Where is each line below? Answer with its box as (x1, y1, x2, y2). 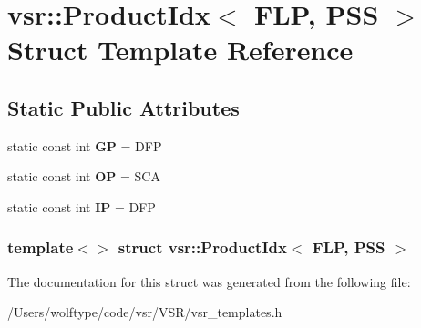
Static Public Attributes (7, 93, 240, 121)
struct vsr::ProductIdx (118, 236, 287, 259)
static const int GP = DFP (7, 136, 162, 155)
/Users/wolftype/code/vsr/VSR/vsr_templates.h (7, 302, 282, 322)
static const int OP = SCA (7, 167, 160, 186)
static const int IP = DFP (7, 197, 156, 216)
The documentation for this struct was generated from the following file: (7, 272, 411, 291)
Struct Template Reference (7, 31, 354, 68)
